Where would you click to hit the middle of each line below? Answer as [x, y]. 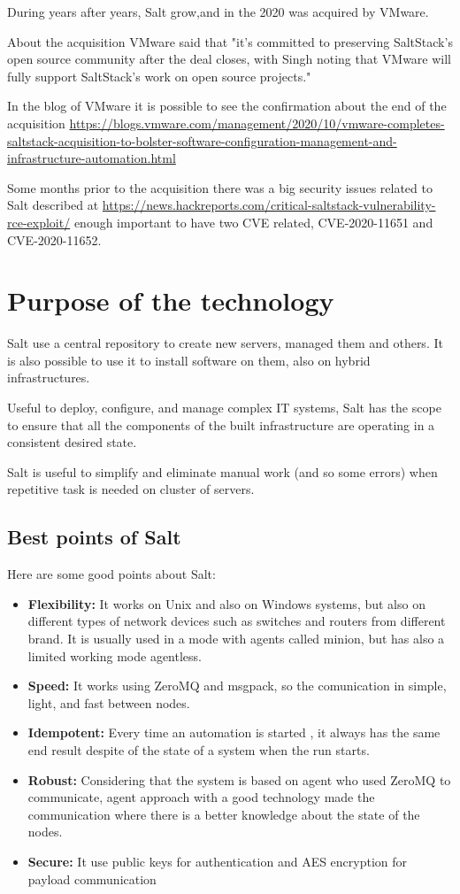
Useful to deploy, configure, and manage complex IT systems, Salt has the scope [224, 408]
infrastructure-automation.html [92, 158]
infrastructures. [49, 378]
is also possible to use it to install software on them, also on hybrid [189, 360]
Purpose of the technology [171, 301]
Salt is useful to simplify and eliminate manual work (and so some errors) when [222, 471]
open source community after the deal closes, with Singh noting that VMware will [230, 59]
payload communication [92, 879]
